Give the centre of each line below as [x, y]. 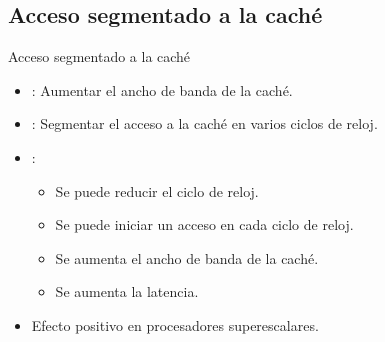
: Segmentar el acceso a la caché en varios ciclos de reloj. [204, 123]
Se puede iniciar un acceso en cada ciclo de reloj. [204, 224]
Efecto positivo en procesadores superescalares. [175, 324]
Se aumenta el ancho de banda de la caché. [187, 257]
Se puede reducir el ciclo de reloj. [157, 190]
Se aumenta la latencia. [127, 291]
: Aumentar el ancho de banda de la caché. [162, 89]
